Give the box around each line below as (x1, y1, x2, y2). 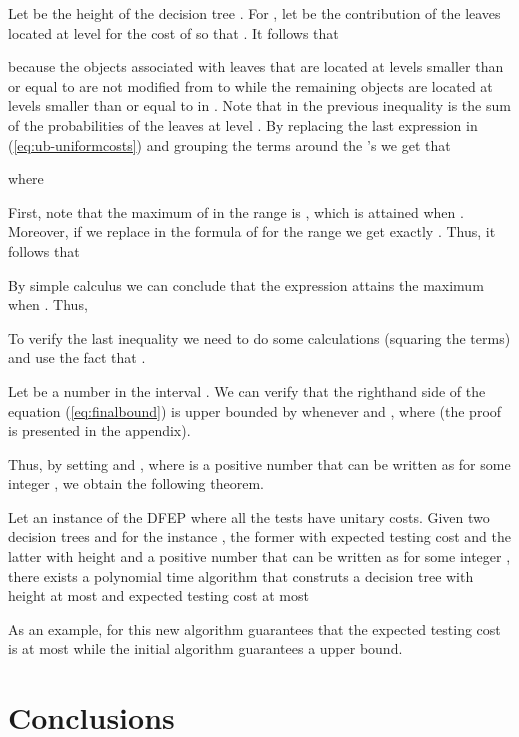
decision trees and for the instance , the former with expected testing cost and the (8, 526, 511, 547)
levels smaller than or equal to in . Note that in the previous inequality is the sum (8, 95, 511, 116)
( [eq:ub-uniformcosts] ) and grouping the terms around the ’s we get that (8, 134, 451, 155)
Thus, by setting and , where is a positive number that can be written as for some (8, 453, 511, 474)
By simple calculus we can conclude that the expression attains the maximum (8, 274, 484, 295)
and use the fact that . (8, 347, 146, 368)
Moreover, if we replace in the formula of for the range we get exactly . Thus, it (8, 221, 496, 242)
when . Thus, (8, 294, 88, 315)
